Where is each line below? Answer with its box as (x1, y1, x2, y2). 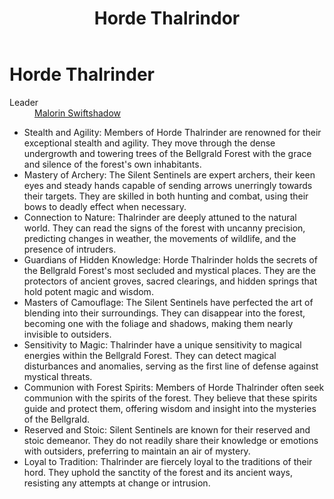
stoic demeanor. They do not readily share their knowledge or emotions (23, 434, 319, 446)
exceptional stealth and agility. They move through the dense (23, 137, 276, 149)
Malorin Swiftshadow (34, 107, 121, 119)
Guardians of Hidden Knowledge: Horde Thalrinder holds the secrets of (23, 253, 318, 266)
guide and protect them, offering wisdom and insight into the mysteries (23, 402, 317, 414)
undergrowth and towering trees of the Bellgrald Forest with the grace (23, 147, 312, 159)
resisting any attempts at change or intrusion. (23, 477, 211, 489)
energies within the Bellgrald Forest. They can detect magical (23, 349, 277, 361)
